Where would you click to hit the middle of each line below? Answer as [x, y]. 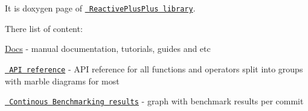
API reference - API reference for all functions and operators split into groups [156, 68]
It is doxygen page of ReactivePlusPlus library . [100, 8]
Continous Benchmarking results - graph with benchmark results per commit [156, 101]
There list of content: [44, 28]
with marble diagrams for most [62, 81]
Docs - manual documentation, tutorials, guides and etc [108, 49]
